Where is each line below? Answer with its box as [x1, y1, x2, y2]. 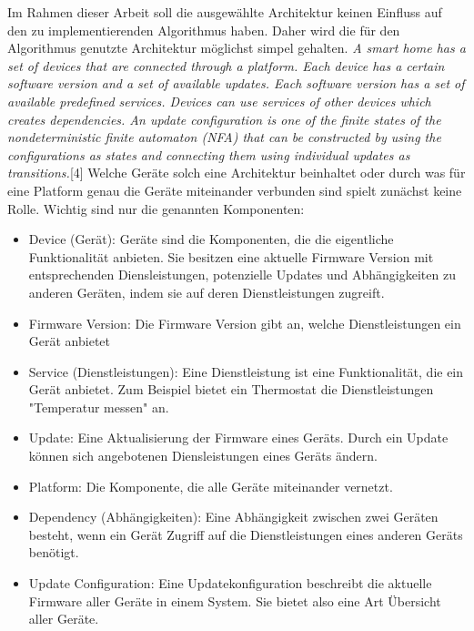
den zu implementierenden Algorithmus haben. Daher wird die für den [7, 20, 400, 39]
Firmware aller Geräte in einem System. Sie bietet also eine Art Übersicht [28, 591, 441, 610]
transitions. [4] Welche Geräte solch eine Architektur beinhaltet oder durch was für [7, 163, 466, 182]
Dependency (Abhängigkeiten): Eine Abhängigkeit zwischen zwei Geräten [28, 507, 439, 526]
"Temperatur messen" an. [28, 397, 169, 416]
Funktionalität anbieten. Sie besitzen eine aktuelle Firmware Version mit [28, 247, 434, 266]
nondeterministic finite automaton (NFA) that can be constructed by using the [7, 127, 441, 147]
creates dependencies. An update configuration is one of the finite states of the [7, 109, 441, 128]
